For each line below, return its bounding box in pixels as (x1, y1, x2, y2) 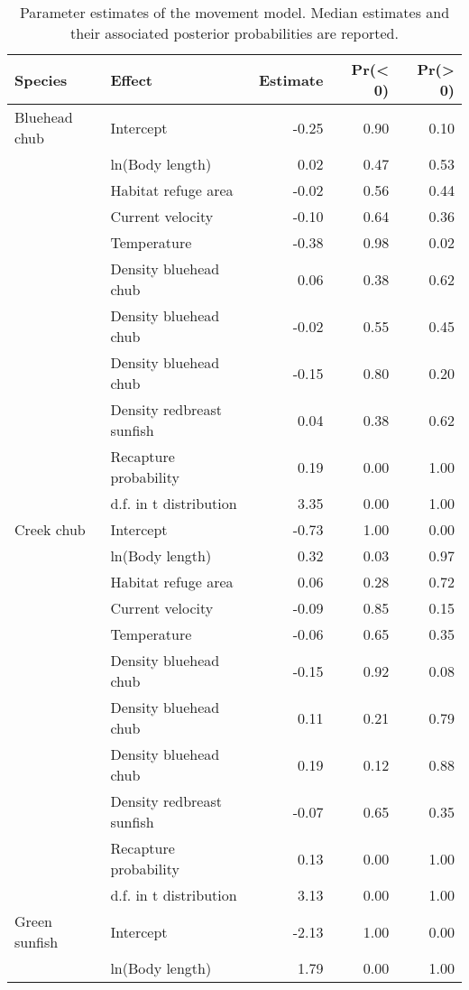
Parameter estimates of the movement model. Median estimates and (19, 2, 450, 23)
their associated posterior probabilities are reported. (70, 23, 399, 43)
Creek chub (14, 519, 86, 540)
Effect (110, 69, 152, 90)
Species (14, 69, 68, 90)
